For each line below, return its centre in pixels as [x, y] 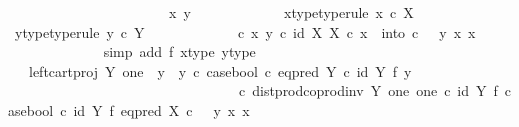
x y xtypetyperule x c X [291, 12]
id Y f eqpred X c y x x [161, 109]
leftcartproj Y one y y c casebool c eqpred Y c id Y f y [220, 70]
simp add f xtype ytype [179, 51]
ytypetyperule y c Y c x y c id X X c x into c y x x [245, 31]
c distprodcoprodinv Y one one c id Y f [368, 90]
